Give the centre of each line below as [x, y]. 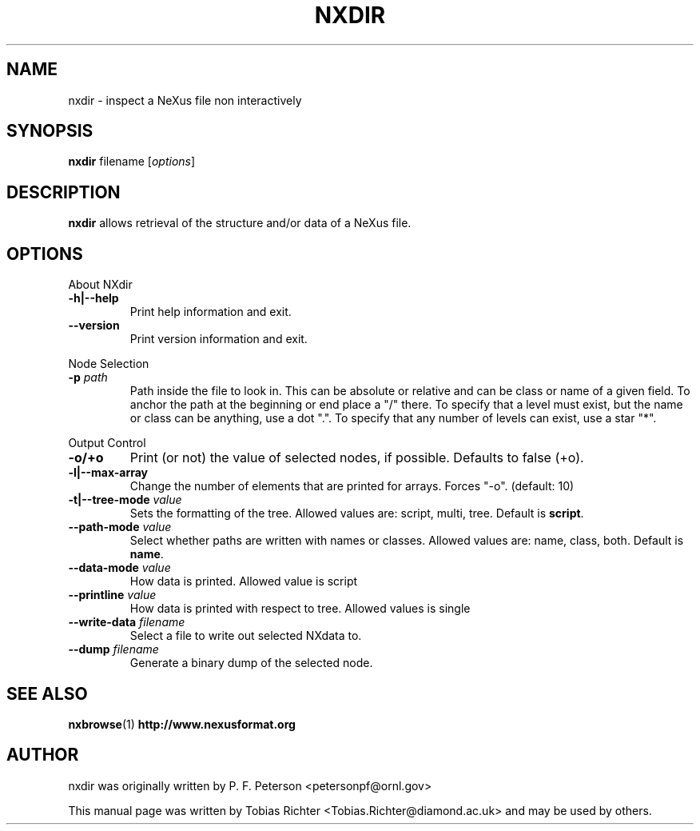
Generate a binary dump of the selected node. [251, 663]
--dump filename [113, 649]
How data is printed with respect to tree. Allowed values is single [300, 609]
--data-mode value [119, 568]
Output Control [107, 443]
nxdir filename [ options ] [132, 162]
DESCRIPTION [64, 192]
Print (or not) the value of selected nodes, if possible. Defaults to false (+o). [357, 458]
